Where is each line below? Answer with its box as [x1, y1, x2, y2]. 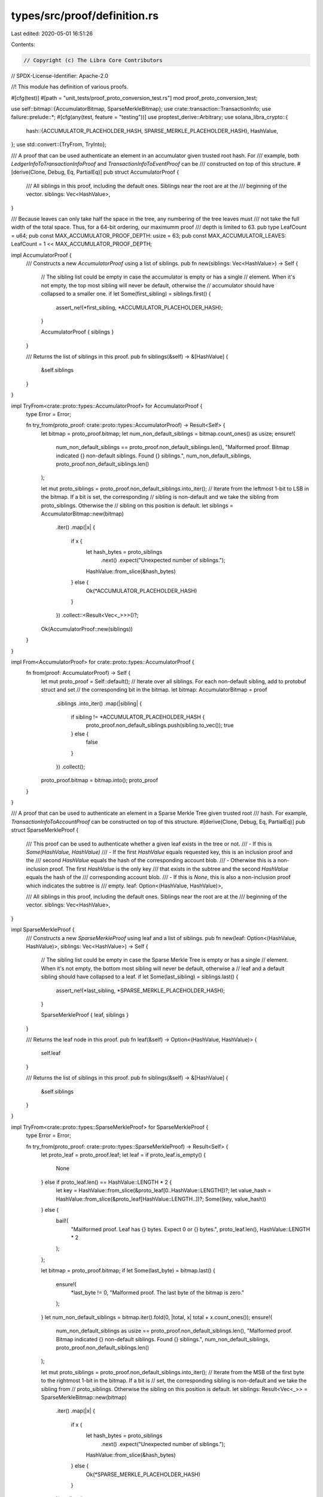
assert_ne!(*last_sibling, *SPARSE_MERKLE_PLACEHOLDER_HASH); [56, 987, 226, 994]
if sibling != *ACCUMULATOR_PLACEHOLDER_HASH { [71, 713, 205, 720]
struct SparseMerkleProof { [11, 826, 79, 834]
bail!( [56, 1217, 69, 1225]
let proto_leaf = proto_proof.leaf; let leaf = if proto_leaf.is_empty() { [41, 1151, 206, 1158]
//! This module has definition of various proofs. [11, 83, 129, 90]
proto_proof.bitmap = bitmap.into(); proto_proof [41, 777, 159, 784]
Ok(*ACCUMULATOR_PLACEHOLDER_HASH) [86, 587, 197, 594]
